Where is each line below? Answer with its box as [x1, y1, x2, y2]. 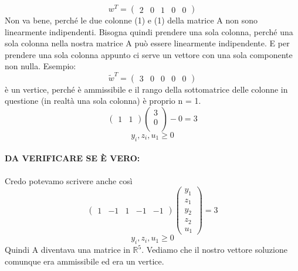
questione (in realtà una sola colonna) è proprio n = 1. [5, 94, 201, 107]
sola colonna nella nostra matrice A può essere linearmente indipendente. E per [5, 37, 290, 49]
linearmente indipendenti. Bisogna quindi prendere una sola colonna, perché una [5, 25, 293, 38]
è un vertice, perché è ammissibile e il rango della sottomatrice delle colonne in [5, 83, 288, 95]
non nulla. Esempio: [5, 60, 76, 72]
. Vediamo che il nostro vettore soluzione [141, 243, 287, 256]
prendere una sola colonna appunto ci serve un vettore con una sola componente [5, 48, 293, 60]
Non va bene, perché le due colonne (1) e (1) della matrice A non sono [5, 14, 258, 26]
